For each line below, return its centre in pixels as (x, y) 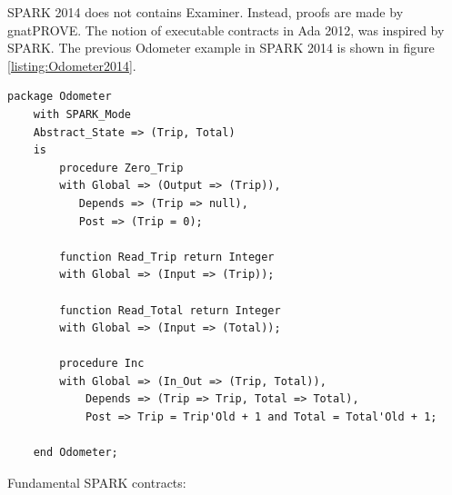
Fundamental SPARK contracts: (97, 482)
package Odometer (60, 97)
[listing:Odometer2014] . (72, 65)
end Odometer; (75, 453)
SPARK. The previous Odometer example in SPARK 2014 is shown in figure (221, 48)
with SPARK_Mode (82, 114)
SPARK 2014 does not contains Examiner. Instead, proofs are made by (206, 12)
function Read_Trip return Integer (167, 257)
